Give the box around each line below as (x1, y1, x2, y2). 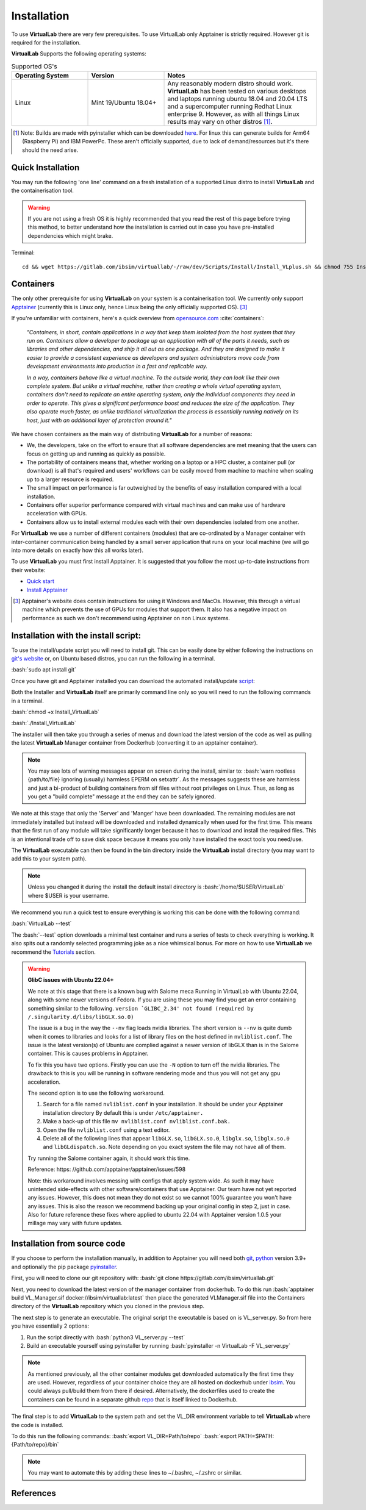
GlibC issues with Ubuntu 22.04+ (27, 976, 114, 984)
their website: (11, 566, 46, 573)
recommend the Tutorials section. (11, 948, 96, 956)
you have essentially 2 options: (11, 1322, 90, 1329)
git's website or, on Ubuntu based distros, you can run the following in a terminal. (11, 655, 215, 662)
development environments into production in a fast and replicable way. (26, 363, 207, 370)
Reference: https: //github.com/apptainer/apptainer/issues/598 (27, 1165, 186, 1173)
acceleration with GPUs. (26, 510, 88, 517)
